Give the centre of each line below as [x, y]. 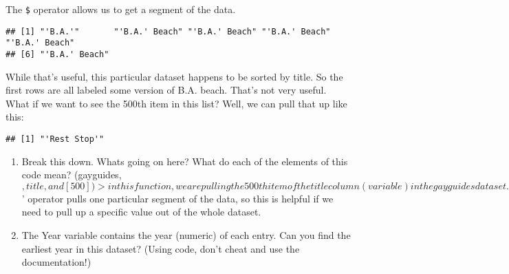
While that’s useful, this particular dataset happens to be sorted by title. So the [174, 76]
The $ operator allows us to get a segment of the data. [121, 9]
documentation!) [56, 262]
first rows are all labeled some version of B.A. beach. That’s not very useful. [166, 90]
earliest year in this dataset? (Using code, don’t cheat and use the [161, 248]
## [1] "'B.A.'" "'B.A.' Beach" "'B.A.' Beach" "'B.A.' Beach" [168, 31]
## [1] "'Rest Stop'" [55, 139]
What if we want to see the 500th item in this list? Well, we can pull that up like [176, 103]
